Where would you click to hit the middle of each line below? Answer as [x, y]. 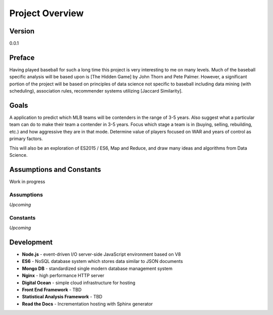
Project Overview [47, 13]
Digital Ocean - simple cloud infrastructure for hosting [79, 283]
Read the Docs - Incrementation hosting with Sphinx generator [87, 304]
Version [22, 31]
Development [31, 242]
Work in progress [27, 182]
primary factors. [26, 139]
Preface [22, 57]
